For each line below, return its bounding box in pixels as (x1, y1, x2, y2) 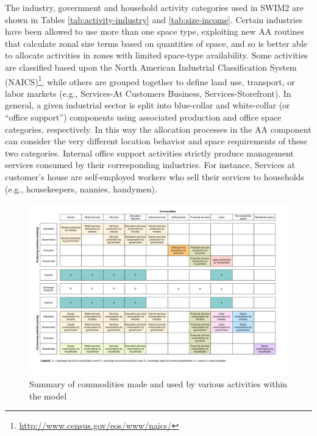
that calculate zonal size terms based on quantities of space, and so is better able (5, 37, 308, 49)
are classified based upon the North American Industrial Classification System (5, 60, 297, 73)
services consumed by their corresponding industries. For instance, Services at (5, 158, 295, 171)
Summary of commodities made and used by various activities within (29, 378, 288, 390)
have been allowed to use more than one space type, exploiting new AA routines (5, 25, 305, 38)
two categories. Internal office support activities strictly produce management (5, 146, 294, 159)
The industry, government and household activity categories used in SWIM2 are (5, 1, 304, 13)
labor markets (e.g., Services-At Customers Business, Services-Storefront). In (5, 86, 291, 99)
